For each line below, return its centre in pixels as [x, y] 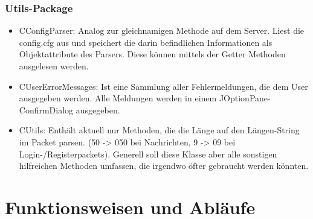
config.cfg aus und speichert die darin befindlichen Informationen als [146, 42]
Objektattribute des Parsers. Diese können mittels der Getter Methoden [152, 54]
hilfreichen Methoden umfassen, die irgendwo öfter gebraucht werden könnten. [164, 166]
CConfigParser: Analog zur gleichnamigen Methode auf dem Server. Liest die [162, 30]
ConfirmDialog [46, 109]
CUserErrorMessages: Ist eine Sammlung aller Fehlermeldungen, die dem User [163, 86]
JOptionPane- [245, 98]
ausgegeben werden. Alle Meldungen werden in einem [118, 98]
